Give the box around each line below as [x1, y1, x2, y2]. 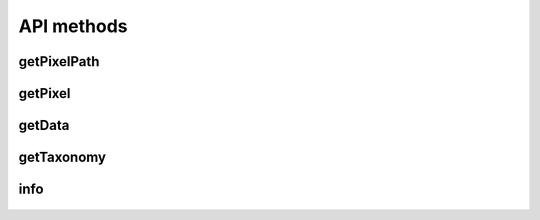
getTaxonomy [18, 149, 107, 166]
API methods [18, 15, 129, 37]
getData [18, 117, 70, 134]
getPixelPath [18, 53, 100, 70]
